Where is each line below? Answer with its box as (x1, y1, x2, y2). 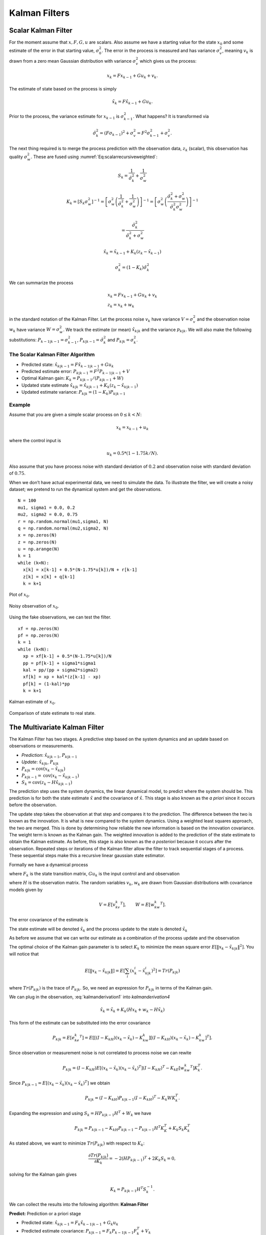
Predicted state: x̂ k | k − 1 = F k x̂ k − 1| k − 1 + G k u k (21, 1220, 119, 1227)
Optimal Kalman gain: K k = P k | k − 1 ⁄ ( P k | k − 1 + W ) (21, 375, 124, 382)
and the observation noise (197, 316, 250, 322)
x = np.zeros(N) (18, 533, 57, 538)
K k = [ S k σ (66, 199, 88, 206)
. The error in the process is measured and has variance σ (101, 47, 220, 54)
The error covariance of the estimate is (9, 917, 88, 923)
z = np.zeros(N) (18, 539, 57, 545)
